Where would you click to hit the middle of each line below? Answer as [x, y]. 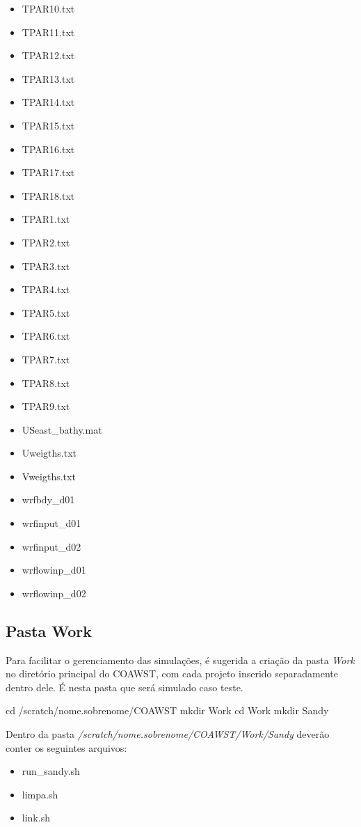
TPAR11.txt [48, 32]
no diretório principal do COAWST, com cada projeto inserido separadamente [172, 674]
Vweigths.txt [49, 476]
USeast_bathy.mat [62, 429]
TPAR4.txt [46, 289]
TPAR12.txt [48, 55]
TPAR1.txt [46, 219]
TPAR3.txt [46, 266]
